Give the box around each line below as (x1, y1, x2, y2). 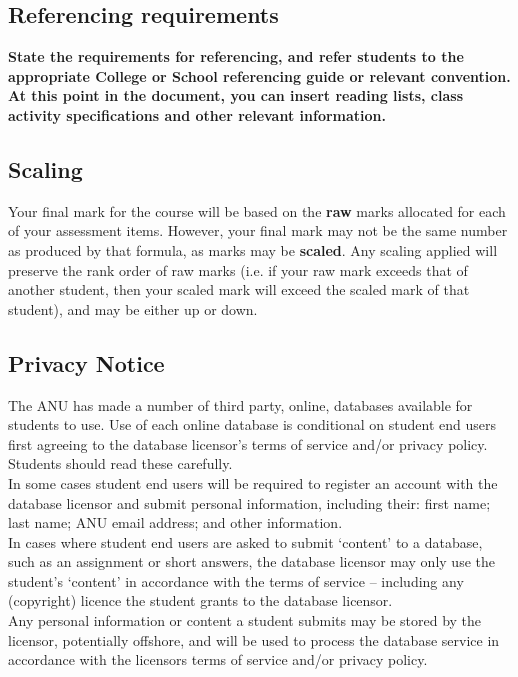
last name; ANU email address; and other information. (8, 512, 343, 533)
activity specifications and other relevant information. (8, 104, 386, 125)
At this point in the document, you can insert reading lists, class (8, 85, 463, 106)
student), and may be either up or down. (8, 298, 258, 319)
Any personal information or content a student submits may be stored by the (8, 610, 482, 631)
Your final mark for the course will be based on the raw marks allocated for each (8, 200, 506, 221)
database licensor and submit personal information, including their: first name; (8, 492, 491, 513)
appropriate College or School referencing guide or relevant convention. (8, 65, 511, 86)
